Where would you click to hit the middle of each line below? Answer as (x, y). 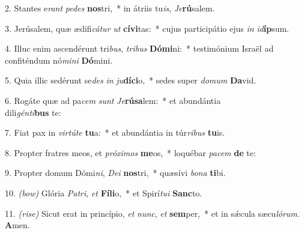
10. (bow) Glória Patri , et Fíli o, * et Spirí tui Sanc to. (104, 192)
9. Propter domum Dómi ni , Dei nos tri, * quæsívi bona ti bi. (115, 173)
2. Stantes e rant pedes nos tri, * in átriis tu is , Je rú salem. (110, 8)
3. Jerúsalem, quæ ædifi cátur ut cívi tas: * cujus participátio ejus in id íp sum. (147, 28)
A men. (17, 225)
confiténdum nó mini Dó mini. (59, 60)
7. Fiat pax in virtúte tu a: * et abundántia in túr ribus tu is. (115, 132)
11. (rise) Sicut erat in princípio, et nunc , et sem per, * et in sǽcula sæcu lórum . (152, 213)
